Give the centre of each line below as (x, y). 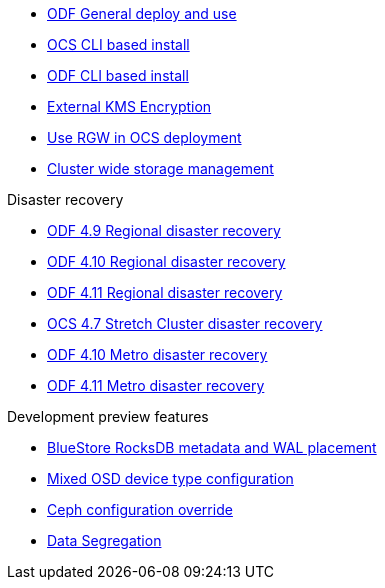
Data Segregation (104, 540)
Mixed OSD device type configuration (170, 478)
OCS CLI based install (118, 44)
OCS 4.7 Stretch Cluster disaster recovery (185, 323)
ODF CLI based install (118, 75)
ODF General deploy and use (142, 13)
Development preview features (108, 416)
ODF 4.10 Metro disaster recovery (157, 354)
